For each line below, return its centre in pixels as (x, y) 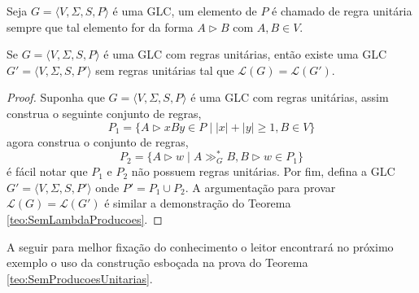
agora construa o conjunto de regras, (98, 141)
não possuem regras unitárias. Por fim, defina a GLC (263, 171)
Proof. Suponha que (56, 97)
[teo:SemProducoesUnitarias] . (80, 278)
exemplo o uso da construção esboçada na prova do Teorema (157, 262)
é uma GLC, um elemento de (185, 11)
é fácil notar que (47, 171)
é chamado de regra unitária (342, 11)
